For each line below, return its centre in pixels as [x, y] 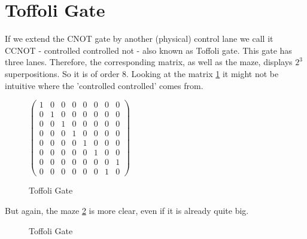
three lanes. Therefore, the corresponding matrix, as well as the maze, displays [149, 62]
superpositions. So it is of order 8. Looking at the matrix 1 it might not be [142, 73]
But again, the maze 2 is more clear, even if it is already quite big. [127, 210]
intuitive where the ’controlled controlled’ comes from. [104, 85]
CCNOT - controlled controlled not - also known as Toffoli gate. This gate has [148, 50]
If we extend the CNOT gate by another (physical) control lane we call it [139, 39]
